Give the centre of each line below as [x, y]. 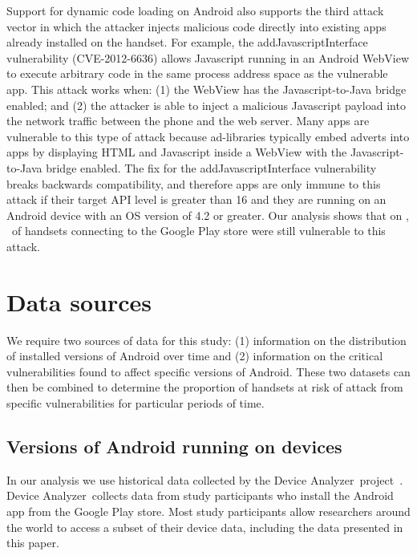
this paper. [33, 543]
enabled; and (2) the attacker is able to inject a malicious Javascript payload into [206, 105]
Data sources [79, 301]
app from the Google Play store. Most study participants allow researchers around [208, 511]
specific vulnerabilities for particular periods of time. [136, 403]
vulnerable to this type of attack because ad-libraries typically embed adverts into [208, 136]
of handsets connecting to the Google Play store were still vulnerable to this [198, 231]
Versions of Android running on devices [174, 446]
